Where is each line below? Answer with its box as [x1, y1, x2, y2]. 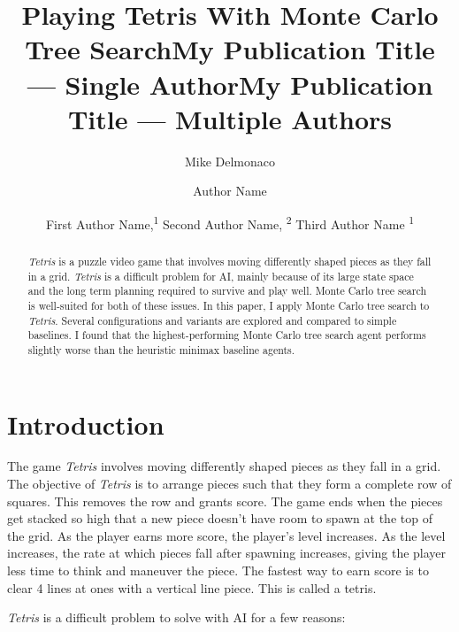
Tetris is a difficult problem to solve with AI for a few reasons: [7, 608, 346, 627]
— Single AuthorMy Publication [27, 66, 433, 102]
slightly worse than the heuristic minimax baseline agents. [27, 342, 295, 357]
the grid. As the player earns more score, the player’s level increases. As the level [7, 526, 446, 544]
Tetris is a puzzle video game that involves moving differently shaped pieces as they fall [27, 253, 432, 268]
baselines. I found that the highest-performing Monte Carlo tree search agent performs [27, 328, 426, 343]
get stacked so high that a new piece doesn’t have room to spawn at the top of [7, 509, 432, 528]
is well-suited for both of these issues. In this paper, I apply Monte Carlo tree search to [27, 297, 430, 312]
